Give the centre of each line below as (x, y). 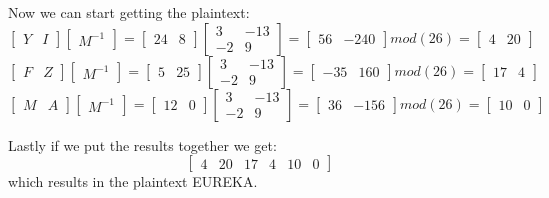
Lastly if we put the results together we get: (142, 144)
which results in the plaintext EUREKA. (133, 181)
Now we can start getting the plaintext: (129, 12)
